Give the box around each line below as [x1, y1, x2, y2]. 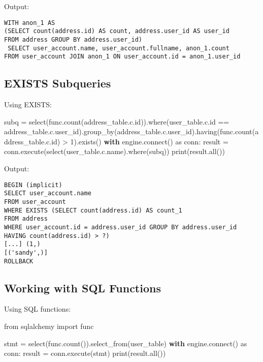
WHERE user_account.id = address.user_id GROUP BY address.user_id [4, 223, 237, 231]
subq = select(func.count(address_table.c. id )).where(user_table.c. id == [4, 116, 229, 127]
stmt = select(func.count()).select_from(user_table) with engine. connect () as [4, 338, 247, 348]
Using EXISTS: [4, 99, 52, 110]
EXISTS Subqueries [4, 75, 111, 91]
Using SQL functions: [4, 304, 71, 314]
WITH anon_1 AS [4, 19, 55, 26]
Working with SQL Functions [4, 280, 161, 295]
